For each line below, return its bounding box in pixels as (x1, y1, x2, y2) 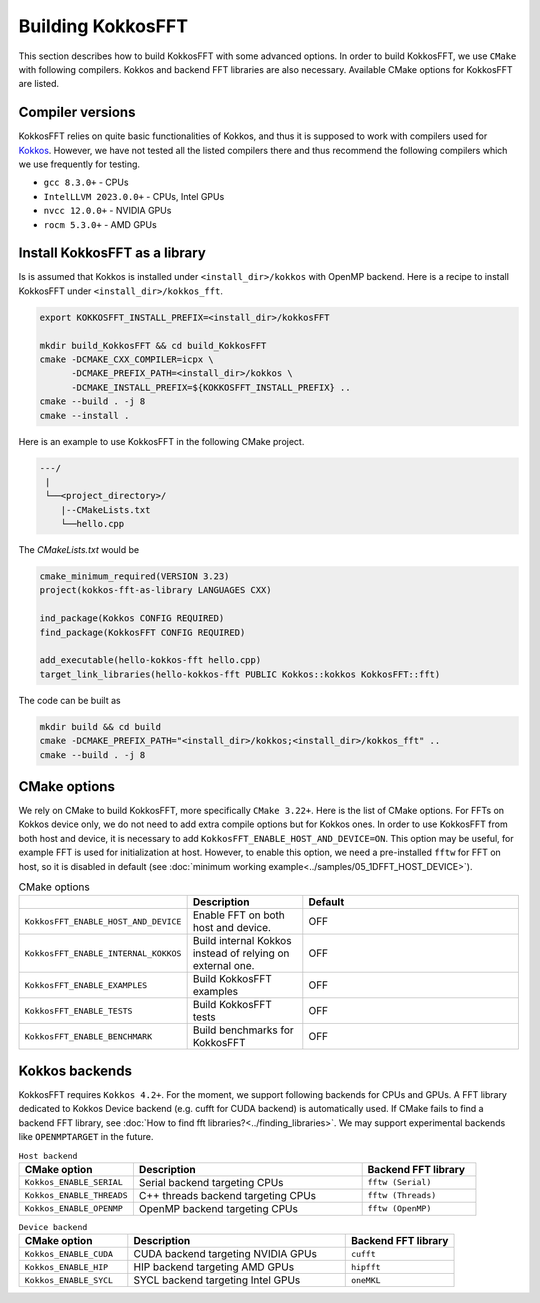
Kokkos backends (18, 1062, 132, 1079)
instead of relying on (192, 946, 290, 960)
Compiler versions (18, 104, 136, 121)
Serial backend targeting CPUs (138, 1175, 284, 1189)
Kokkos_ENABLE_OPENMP (24, 1203, 124, 1214)
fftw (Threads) (367, 1190, 437, 1201)
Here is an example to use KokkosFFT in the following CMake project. (18, 435, 305, 447)
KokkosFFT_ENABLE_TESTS (24, 1005, 133, 1016)
